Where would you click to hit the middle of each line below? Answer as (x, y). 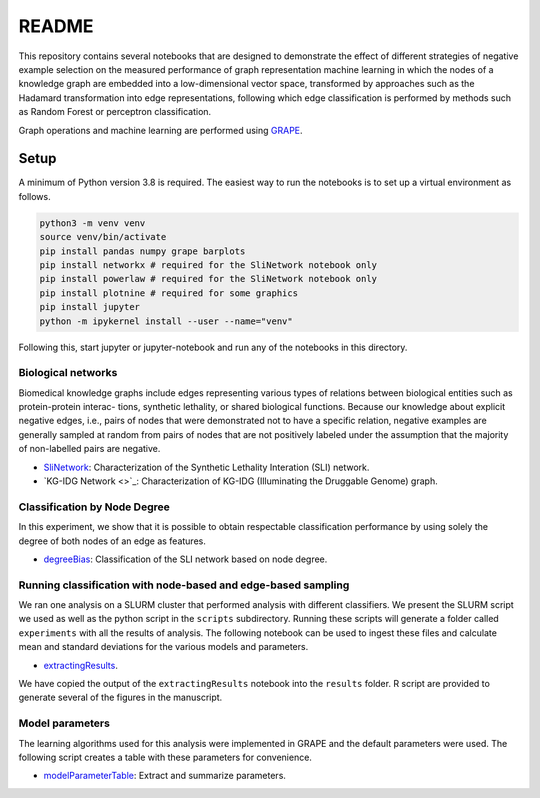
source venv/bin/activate (103, 237)
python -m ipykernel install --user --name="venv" (166, 321)
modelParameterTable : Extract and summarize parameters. (165, 776)
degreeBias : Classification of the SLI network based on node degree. (185, 559)
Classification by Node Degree (94, 507)
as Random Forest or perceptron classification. (115, 112)
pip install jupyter (89, 307)
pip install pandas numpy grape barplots (142, 251)
